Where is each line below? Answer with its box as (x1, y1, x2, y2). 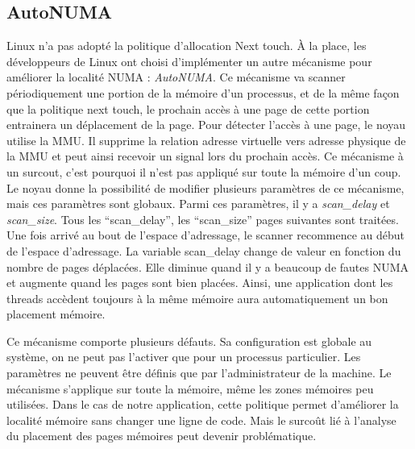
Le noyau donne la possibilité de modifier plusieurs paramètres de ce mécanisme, (6, 179, 405, 196)
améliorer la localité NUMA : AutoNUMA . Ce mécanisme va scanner (6, 69, 346, 85)
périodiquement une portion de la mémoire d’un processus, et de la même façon (6, 84, 400, 101)
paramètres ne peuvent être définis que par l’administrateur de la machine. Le (6, 364, 392, 381)
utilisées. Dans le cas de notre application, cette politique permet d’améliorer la (6, 396, 399, 413)
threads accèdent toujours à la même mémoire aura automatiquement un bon (6, 289, 388, 306)
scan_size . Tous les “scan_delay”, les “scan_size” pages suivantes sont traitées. (6, 210, 399, 227)
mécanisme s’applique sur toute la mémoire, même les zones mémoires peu (6, 380, 374, 397)
